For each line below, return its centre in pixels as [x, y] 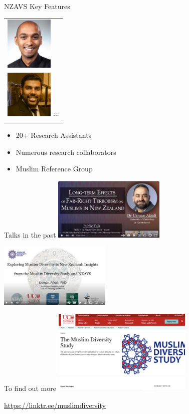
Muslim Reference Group [54, 169]
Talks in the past [30, 234]
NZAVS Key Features [37, 6]
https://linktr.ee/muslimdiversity [55, 405]
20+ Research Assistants [54, 135]
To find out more [30, 388]
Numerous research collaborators [66, 152]
